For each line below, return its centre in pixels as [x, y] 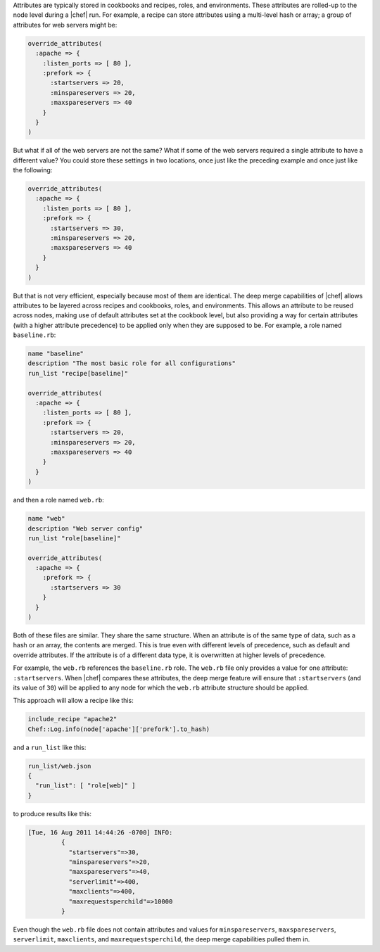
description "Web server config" [85, 528]
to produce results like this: [52, 813]
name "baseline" [56, 354]
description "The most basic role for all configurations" [132, 363]
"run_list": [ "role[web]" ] [86, 786]
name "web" [46, 519]
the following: [33, 170]
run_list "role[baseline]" [74, 538]
